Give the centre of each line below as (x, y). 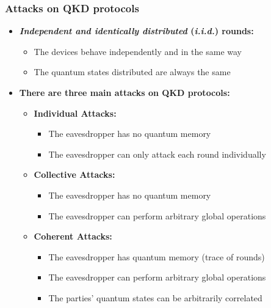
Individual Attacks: (75, 113)
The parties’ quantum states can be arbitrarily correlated (155, 297)
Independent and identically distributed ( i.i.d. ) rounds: (136, 31)
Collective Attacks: (74, 174)
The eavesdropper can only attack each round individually (157, 154)
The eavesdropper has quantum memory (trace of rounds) (157, 256)
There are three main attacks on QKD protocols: (125, 92)
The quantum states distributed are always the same (132, 72)
